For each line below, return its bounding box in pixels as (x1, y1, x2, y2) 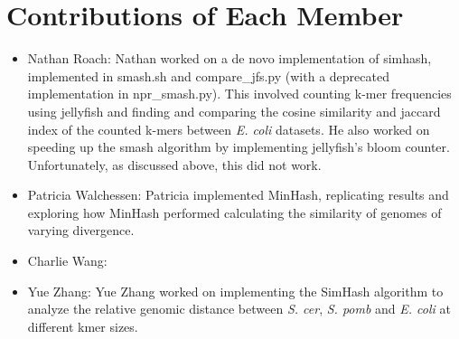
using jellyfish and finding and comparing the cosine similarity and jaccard (27, 101, 441, 120)
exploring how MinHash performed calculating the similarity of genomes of (27, 202, 442, 221)
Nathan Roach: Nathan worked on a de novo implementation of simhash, (27, 49, 432, 68)
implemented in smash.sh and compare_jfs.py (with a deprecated (27, 66, 389, 85)
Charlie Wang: (27, 251, 108, 270)
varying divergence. (27, 221, 135, 240)
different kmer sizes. (27, 316, 138, 335)
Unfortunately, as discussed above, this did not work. (27, 155, 322, 174)
